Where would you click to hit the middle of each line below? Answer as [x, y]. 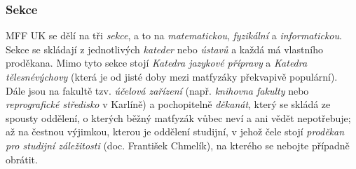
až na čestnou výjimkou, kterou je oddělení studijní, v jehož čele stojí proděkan [175, 131]
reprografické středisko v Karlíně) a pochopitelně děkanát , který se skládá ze [168, 104]
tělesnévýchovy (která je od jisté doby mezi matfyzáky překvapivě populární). [172, 76]
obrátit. [22, 159]
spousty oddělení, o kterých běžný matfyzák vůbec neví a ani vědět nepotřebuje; [178, 117]
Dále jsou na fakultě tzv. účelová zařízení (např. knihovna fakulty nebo [157, 90]
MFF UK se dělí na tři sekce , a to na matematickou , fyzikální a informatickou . [174, 35]
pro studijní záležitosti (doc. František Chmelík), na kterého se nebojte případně [178, 145]
